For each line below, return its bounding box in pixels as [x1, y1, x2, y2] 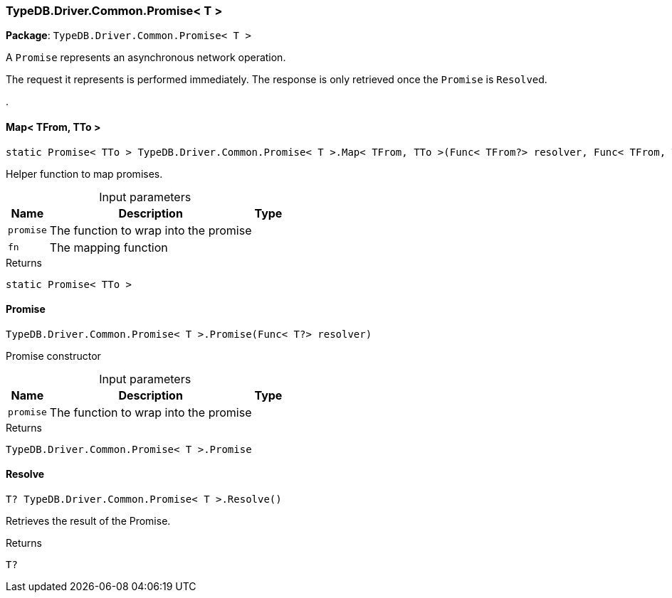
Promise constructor [6, 349, 101, 362]
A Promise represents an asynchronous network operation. [6, 51, 286, 64]
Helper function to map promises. [6, 167, 163, 180]
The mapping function [49, 240, 168, 255]
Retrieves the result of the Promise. [6, 515, 171, 528]
